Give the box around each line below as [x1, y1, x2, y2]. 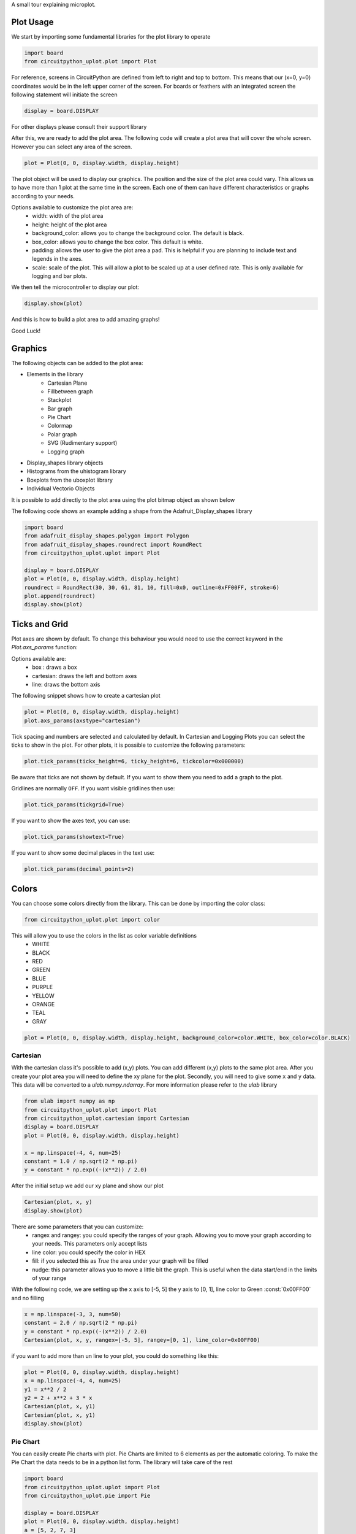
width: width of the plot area [32, 212, 104, 220]
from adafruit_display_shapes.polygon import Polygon [24, 533, 189, 539]
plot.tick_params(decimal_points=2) [24, 866, 135, 873]
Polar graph [47, 430, 77, 438]
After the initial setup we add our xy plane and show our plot [11, 1182, 164, 1190]
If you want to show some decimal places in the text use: [11, 849, 155, 857]
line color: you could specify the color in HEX [32, 1249, 146, 1256]
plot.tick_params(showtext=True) [24, 833, 125, 841]
